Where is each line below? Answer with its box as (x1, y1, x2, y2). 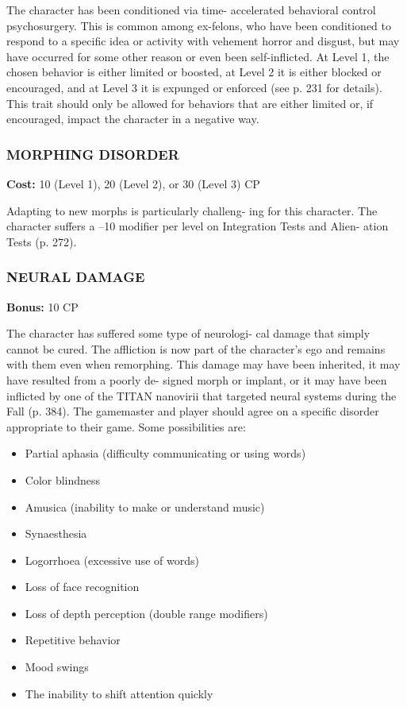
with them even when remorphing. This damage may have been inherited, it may (6, 356, 401, 373)
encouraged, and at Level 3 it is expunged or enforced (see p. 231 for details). (6, 79, 382, 95)
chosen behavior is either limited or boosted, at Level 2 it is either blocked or (6, 64, 382, 80)
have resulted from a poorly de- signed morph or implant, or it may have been (6, 371, 387, 388)
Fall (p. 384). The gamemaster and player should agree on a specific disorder (6, 403, 379, 419)
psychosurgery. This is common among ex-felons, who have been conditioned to (6, 17, 391, 33)
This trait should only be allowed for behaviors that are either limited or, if (6, 95, 374, 111)
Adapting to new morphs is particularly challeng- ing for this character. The (6, 202, 378, 218)
